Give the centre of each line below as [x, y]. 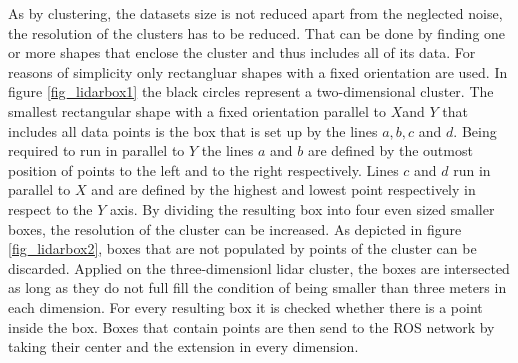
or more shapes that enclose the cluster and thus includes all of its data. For [242, 52]
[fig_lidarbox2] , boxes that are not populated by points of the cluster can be [242, 248]
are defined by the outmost [390, 150]
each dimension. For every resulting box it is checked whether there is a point [245, 306]
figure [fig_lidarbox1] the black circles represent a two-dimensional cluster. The [251, 91]
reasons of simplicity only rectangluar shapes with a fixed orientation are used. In [258, 71]
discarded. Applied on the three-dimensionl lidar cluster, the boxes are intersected [259, 267]
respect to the [50, 208]
